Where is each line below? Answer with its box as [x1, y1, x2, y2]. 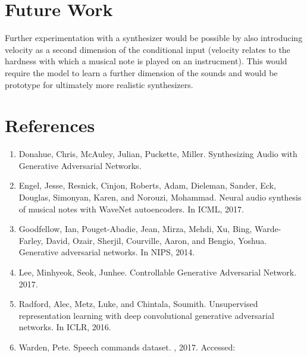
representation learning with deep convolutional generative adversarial [18, 309, 274, 321]
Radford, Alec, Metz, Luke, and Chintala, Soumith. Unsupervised [18, 297, 258, 310]
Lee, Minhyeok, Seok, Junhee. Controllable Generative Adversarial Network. [18, 265, 297, 278]
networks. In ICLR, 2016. [18, 321, 111, 333]
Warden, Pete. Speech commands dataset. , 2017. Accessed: [18, 340, 236, 353]
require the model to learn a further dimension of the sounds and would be [5, 66, 278, 79]
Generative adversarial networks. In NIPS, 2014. [18, 246, 195, 258]
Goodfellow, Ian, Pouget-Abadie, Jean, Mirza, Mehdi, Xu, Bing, [18, 223, 252, 235]
